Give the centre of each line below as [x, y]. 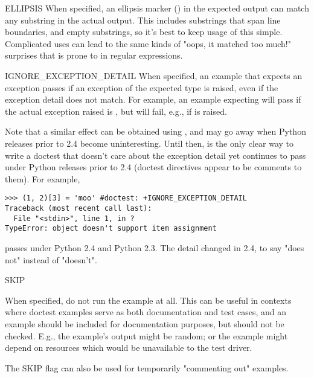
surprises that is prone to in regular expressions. [94, 55]
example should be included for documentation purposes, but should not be [145, 323]
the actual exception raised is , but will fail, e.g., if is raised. [116, 111]
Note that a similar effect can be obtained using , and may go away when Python [155, 131]
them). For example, [43, 178]
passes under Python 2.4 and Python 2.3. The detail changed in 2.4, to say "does [155, 247]
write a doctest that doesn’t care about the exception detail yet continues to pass [155, 155]
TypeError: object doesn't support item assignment [111, 229]
